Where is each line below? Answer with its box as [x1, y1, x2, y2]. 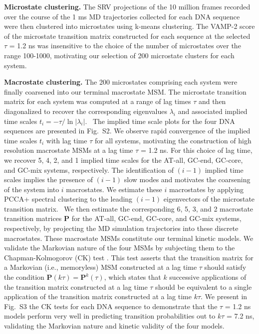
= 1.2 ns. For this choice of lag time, [140, 145, 253, 155]
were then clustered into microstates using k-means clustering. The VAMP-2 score [4, 21, 255, 31]
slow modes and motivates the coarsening [124, 174, 251, 185]
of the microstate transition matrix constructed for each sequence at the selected [4, 30, 251, 41]
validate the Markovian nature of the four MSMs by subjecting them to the [4, 242, 235, 253]
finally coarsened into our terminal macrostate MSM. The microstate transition [4, 86, 247, 97]
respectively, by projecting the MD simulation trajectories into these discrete [4, 223, 239, 233]
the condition [4, 272, 44, 282]
